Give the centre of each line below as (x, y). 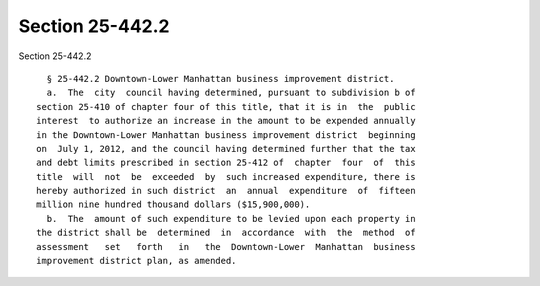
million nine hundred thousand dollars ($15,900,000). (173, 204)
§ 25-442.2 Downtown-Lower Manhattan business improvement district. (220, 78)
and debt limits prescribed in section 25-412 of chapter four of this (226, 163)
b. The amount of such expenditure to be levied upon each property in (231, 218)
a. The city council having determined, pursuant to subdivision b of (231, 93)
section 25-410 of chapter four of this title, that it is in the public (226, 106)
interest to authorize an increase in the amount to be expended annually (226, 121)
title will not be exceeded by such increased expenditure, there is (226, 176)
